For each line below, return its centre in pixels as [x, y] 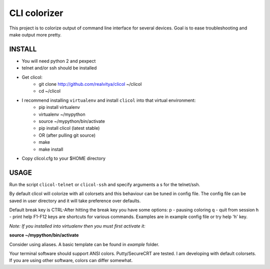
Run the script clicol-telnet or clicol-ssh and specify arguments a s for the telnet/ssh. [105, 184]
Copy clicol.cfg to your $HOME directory [64, 158]
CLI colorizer [36, 13]
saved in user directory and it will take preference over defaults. [75, 201]
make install [51, 149]
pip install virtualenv [59, 107]
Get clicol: [32, 77]
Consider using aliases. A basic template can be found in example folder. [84, 244]
